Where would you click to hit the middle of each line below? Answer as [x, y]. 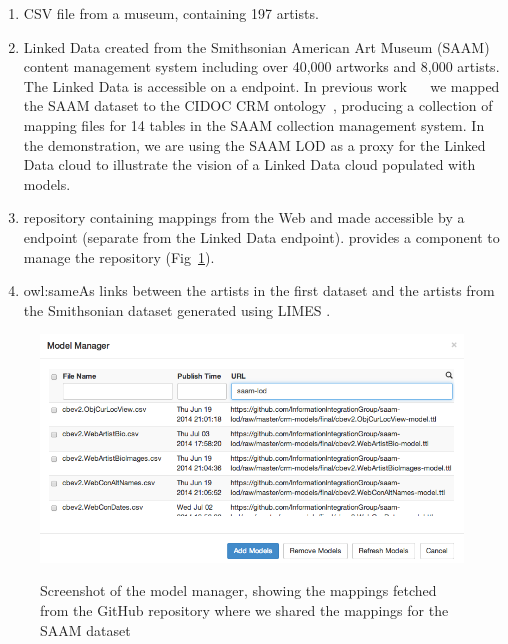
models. [47, 183]
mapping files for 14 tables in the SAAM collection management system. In [254, 124]
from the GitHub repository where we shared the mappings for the [244, 610]
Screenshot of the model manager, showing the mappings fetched [238, 590]
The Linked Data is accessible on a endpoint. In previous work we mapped [261, 85]
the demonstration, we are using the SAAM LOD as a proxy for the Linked [254, 144]
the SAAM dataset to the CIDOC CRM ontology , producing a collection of [258, 105]
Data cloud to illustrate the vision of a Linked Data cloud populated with [249, 164]
